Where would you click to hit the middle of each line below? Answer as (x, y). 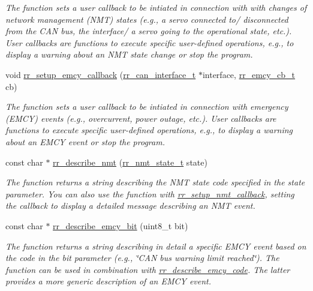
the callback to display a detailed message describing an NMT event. (130, 205)
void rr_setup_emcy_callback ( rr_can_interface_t (101, 74)
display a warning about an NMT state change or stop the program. (129, 54)
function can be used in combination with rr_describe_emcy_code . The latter (148, 269)
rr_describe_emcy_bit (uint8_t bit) (121, 225)
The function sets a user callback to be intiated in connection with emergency (147, 106)
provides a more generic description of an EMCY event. (109, 281)
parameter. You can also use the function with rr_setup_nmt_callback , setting (150, 193)
